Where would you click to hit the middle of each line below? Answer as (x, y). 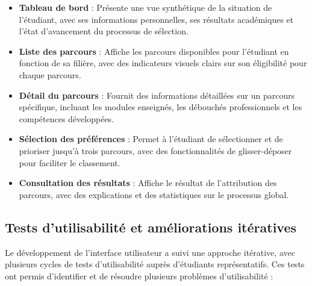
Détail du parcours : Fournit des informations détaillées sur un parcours (157, 95)
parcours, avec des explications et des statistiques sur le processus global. (154, 194)
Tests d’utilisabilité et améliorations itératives (151, 227)
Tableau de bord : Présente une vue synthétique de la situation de (145, 7)
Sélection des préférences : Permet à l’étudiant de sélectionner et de (151, 139)
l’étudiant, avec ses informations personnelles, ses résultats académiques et (156, 19)
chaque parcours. (50, 74)
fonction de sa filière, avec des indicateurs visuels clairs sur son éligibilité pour (163, 63)
